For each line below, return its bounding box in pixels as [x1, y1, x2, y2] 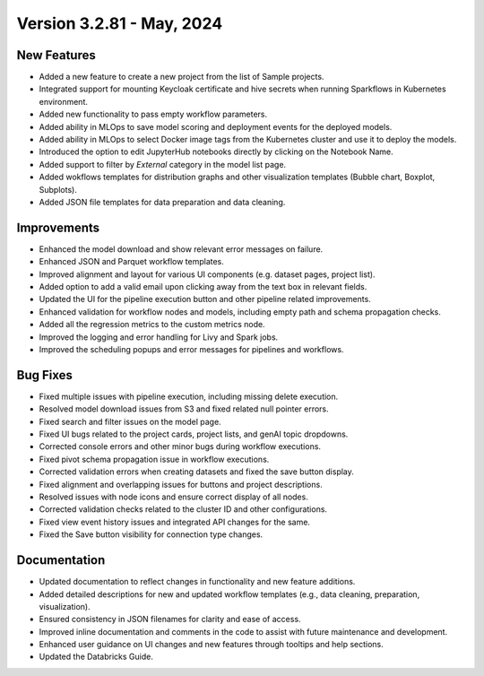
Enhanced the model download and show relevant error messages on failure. [39, 243, 324, 255]
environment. [39, 96, 89, 107]
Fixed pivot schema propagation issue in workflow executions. [39, 454, 270, 464]
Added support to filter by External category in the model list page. [39, 159, 287, 169]
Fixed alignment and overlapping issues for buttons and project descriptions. [39, 479, 323, 490]
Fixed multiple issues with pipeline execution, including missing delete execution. [39, 391, 339, 402]
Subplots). [39, 184, 78, 195]
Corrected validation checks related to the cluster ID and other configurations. [39, 504, 327, 515]
